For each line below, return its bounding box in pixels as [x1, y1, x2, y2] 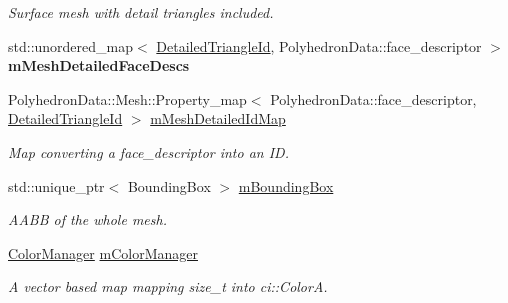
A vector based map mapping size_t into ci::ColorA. [8, 276, 328, 297]
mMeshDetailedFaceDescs [8, 55, 190, 76]
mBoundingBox [238, 175, 334, 196]
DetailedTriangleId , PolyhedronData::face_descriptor [156, 35, 482, 56]
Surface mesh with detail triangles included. [8, 2, 274, 22]
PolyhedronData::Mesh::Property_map [8, 88, 247, 109]
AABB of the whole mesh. [8, 209, 167, 230]
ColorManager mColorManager [8, 242, 198, 263]
